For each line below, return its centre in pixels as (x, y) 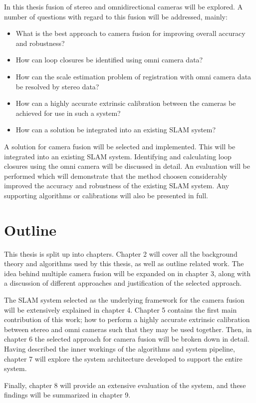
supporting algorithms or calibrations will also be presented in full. (106, 195)
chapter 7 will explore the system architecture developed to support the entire (123, 358)
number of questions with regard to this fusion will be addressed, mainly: (116, 16)
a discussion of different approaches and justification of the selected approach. (123, 283)
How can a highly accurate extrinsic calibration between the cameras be (126, 103)
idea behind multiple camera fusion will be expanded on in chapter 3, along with (128, 273)
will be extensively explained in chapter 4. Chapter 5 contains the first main (121, 309)
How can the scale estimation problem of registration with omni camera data (133, 76)
